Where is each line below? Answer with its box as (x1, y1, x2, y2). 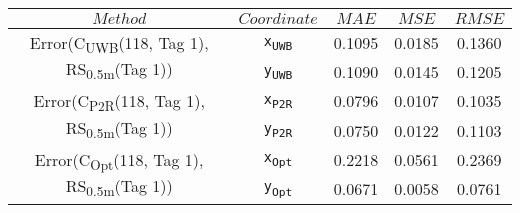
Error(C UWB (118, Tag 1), (29, 31, 209, 58)
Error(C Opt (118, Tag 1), (34, 147, 204, 174)
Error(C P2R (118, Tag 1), (33, 89, 205, 116)
